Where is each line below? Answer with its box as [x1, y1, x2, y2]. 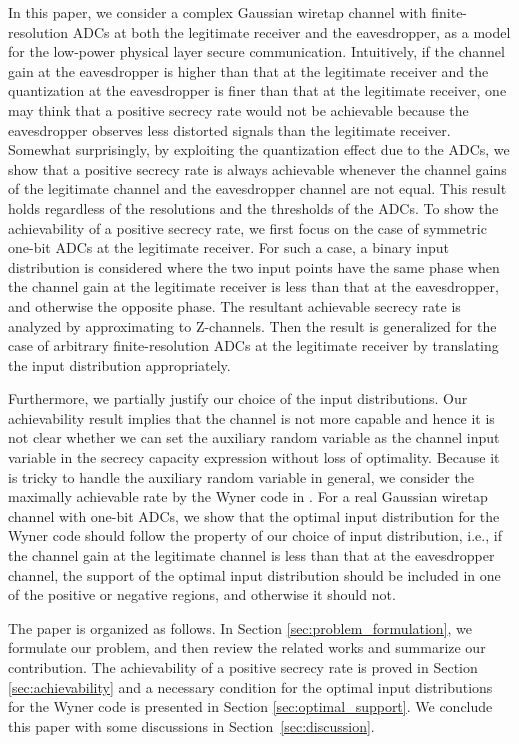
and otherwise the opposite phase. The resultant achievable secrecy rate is [8, 295, 461, 316]
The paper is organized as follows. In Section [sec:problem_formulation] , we [8, 617, 473, 638]
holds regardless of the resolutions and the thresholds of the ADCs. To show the [8, 197, 499, 218]
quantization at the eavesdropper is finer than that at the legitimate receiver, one [8, 80, 507, 101]
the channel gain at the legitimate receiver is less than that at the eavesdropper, [8, 276, 499, 297]
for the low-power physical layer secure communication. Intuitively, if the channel [8, 41, 505, 62]
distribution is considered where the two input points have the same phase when [8, 256, 500, 277]
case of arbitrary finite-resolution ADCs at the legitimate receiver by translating [8, 335, 499, 356]
